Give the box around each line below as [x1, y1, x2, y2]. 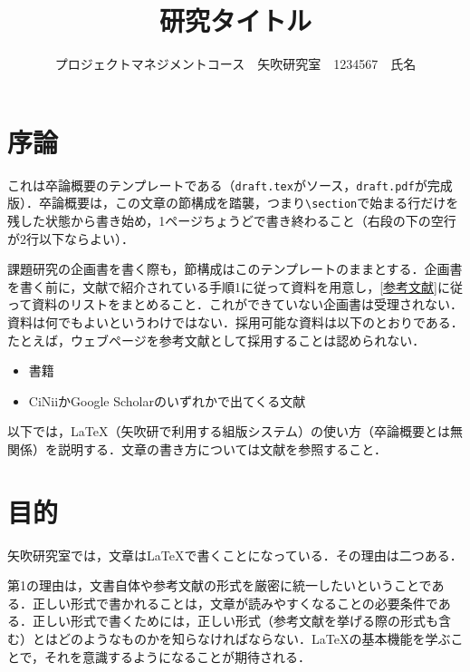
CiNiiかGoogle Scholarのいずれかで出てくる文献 [28, 391, 306, 410]
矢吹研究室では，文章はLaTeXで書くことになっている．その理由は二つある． [7, 545, 463, 564]
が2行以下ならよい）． [7, 229, 134, 248]
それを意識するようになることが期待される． [44, 647, 312, 666]
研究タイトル [158, 2, 312, 39]
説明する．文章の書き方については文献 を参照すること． [57, 439, 387, 458]
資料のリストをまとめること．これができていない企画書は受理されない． [32, 295, 463, 314]
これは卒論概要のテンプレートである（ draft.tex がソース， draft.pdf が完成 [7, 175, 453, 194]
